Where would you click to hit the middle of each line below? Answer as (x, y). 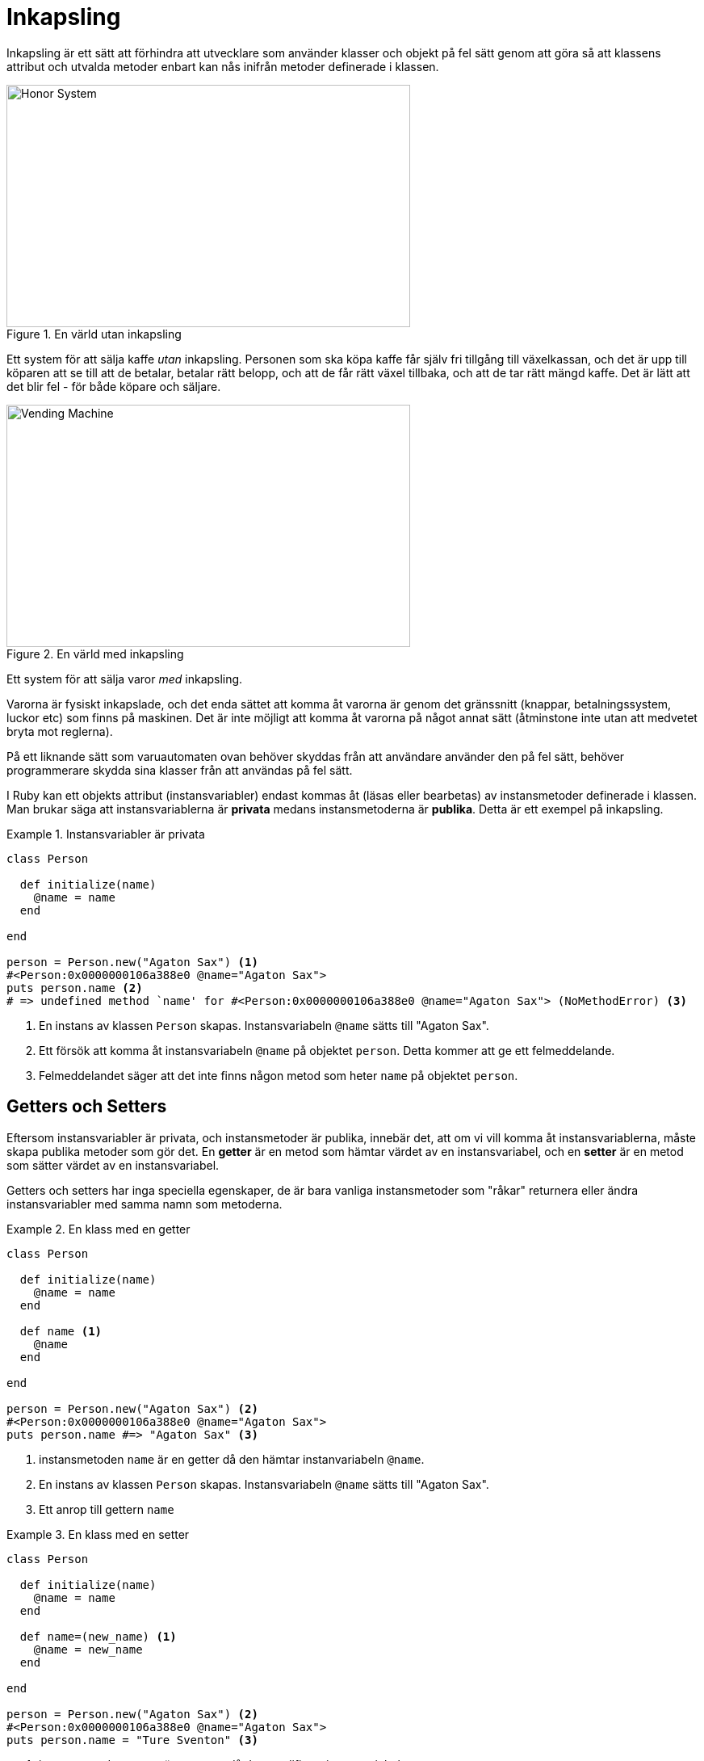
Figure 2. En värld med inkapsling (95, 654)
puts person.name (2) (75, 988)
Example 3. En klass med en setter (98, 1534)
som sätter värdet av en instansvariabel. (113, 1165)
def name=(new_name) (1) (98, 1636)
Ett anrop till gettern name (107, 1509)
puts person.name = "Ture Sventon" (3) (132, 1740)
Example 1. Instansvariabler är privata (106, 834)
